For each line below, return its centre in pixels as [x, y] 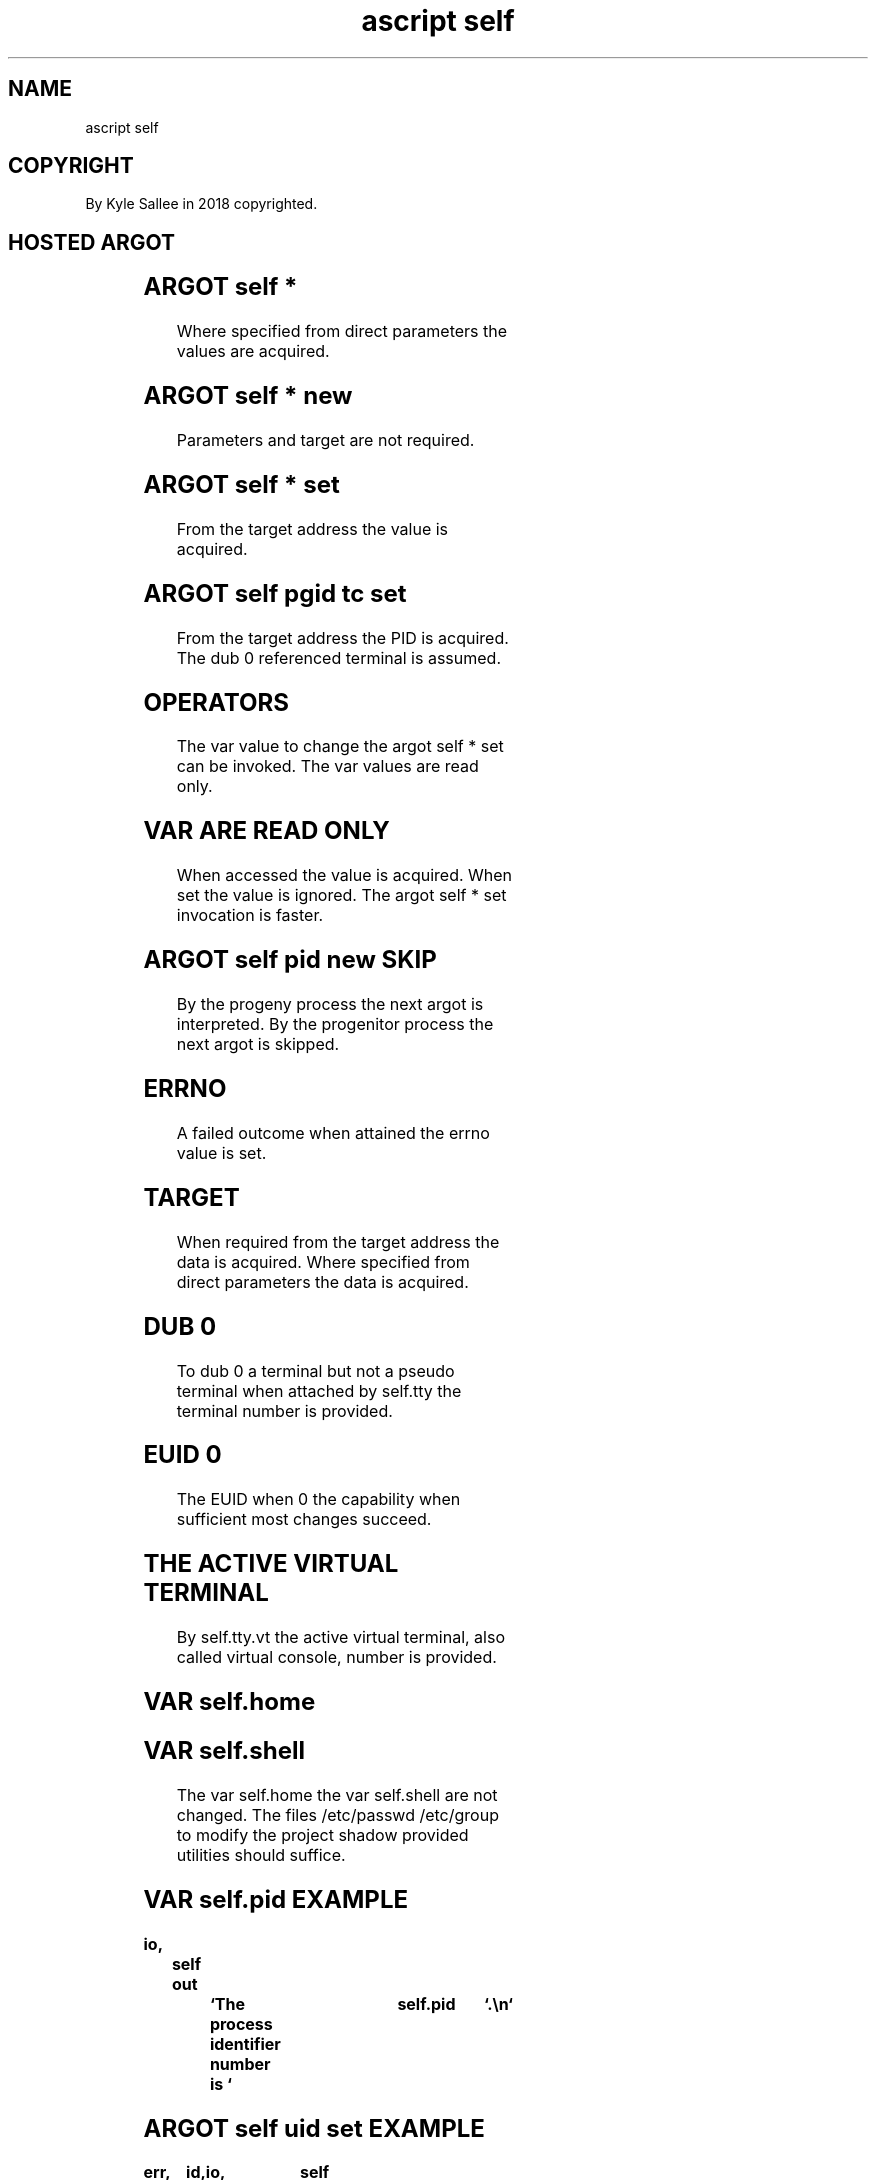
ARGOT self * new [248, 396]
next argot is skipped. [258, 1044]
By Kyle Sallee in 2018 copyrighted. [201, 204]
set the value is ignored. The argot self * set [341, 895]
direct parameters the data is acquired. [322, 1281]
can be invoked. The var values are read [327, 766]
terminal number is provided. [284, 1410]
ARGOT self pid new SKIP [290, 960]
